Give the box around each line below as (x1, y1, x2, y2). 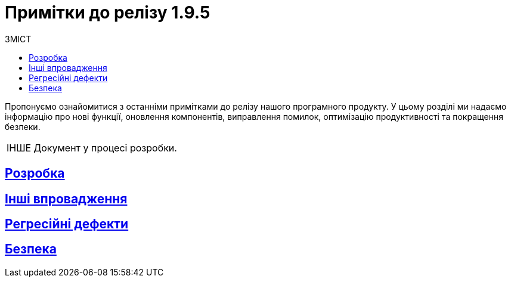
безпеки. (5, 121, 41, 132)
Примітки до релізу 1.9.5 (5, 2, 210, 23)
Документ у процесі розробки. (33, 141, 177, 154)
